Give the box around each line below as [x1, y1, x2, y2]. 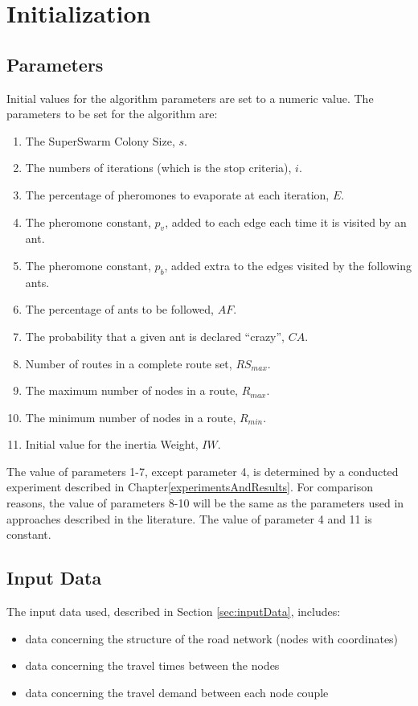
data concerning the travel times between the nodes [25, 657, 280, 674]
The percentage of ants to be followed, [25, 301, 215, 318]
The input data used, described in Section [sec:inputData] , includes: [6, 603, 341, 620]
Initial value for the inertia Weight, [25, 436, 199, 453]
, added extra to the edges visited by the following [164, 257, 412, 273]
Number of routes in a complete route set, [25, 355, 232, 371]
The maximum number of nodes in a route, [25, 382, 239, 399]
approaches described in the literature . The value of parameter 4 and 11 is [6, 510, 372, 527]
